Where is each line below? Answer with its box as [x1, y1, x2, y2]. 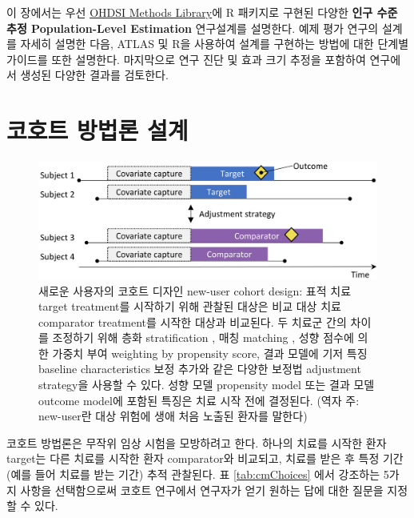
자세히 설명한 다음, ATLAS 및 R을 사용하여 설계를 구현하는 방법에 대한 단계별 [20, 35, 409, 52]
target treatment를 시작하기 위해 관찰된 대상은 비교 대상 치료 [38, 298, 341, 315]
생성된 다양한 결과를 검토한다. [20, 66, 169, 83]
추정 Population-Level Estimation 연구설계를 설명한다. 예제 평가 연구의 [6, 19, 379, 36]
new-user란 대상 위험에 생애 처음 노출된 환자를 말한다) [38, 408, 308, 424]
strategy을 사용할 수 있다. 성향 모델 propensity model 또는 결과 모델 [38, 376, 375, 393]
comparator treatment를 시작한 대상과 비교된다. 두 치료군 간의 [38, 313, 347, 330]
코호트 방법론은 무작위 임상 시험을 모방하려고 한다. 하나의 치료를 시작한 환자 [6, 434, 387, 451]
